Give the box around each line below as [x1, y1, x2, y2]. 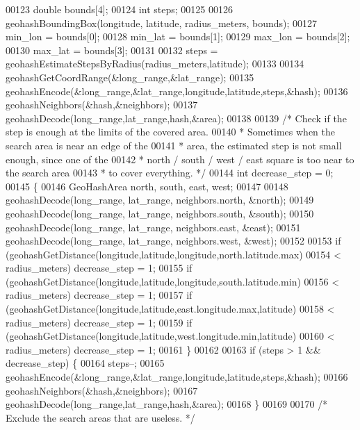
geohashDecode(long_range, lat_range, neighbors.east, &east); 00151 [6, 220, 301, 234]
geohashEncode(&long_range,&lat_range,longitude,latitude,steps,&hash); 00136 [6, 83, 348, 98]
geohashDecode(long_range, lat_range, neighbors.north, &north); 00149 [6, 192, 314, 207]
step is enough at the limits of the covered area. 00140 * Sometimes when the [6, 124, 335, 139]
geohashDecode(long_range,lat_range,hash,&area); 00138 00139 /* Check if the [6, 110, 347, 125]
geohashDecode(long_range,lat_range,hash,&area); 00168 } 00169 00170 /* [6, 397, 328, 411]
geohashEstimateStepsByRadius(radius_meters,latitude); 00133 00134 [6, 56, 304, 71]
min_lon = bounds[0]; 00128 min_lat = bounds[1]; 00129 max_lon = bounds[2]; [6, 29, 350, 44]
